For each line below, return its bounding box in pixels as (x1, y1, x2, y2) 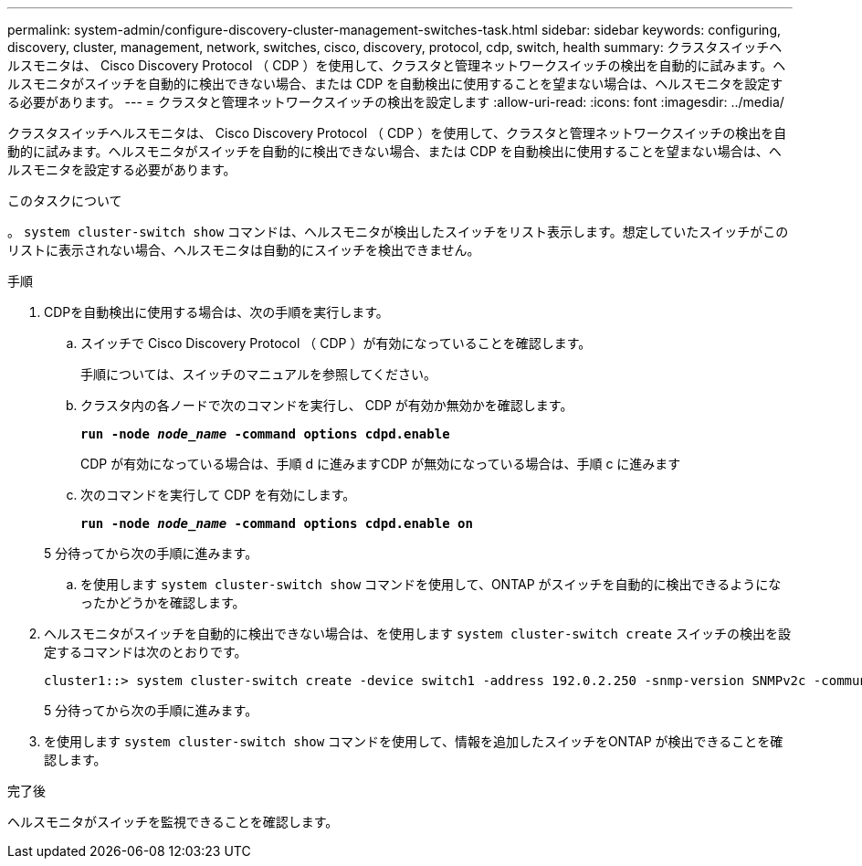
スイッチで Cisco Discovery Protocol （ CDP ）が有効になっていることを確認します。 (80, 335, 592, 351)
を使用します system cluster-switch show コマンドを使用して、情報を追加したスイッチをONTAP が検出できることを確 (44, 734, 783, 749)
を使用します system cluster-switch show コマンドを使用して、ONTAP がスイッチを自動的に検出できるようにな (80, 576, 782, 592)
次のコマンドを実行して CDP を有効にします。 (80, 487, 356, 502)
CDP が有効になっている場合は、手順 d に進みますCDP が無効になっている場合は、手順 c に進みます (80, 456, 681, 471)
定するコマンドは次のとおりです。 (44, 644, 247, 660)
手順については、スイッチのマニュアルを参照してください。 (80, 366, 437, 382)
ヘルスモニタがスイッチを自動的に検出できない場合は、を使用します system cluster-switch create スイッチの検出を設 (44, 626, 791, 641)
